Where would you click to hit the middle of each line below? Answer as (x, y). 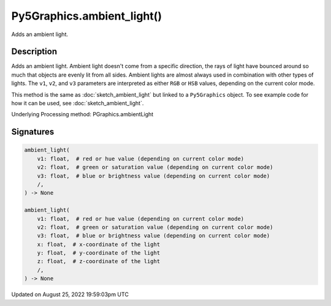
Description (34, 52)
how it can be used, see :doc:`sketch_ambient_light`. (78, 103)
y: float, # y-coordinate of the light (99, 253)
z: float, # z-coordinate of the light (99, 261)
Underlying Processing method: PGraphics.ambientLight (82, 114)
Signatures (33, 132)
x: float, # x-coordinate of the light (99, 244)
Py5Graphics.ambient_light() (87, 16)
